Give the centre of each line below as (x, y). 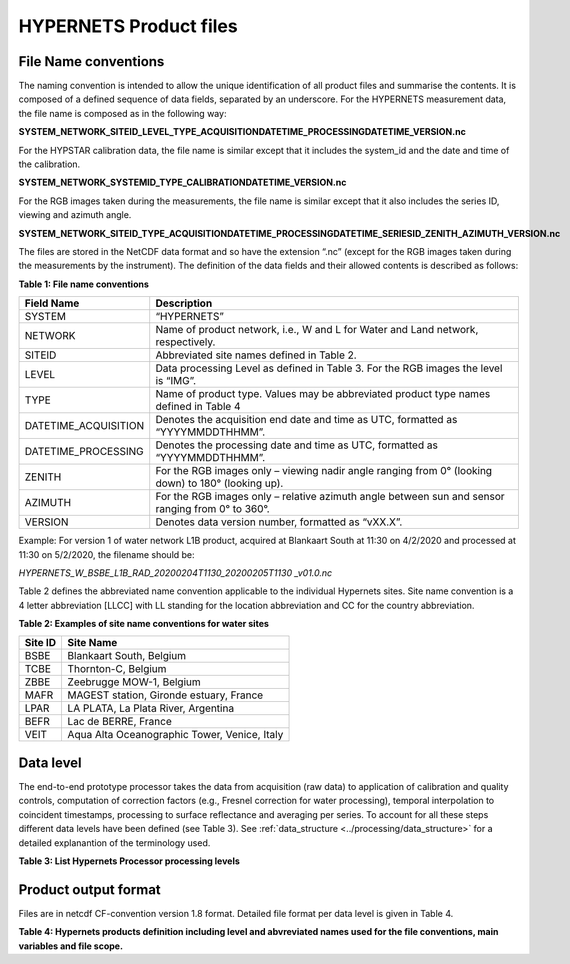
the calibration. (49, 164)
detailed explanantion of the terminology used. (114, 842)
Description (184, 303)
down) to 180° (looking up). (219, 483)
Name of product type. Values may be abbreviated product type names (323, 394)
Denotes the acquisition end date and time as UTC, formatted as (306, 420)
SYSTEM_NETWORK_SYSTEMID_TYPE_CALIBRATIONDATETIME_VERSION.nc (182, 182)
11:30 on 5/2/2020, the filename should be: (106, 554)
